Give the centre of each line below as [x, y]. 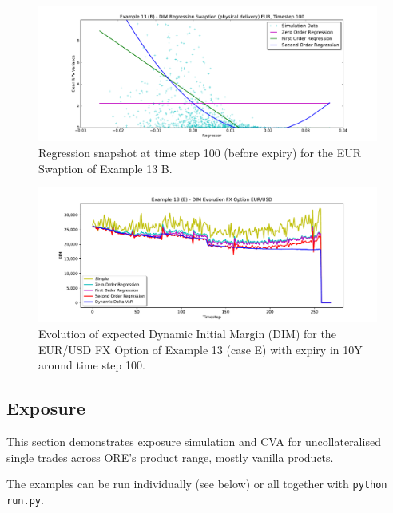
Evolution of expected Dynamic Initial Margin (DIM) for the [187, 334]
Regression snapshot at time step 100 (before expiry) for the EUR [200, 152]
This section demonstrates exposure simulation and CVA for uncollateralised [194, 442]
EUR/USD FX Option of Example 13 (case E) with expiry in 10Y [200, 349]
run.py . [25, 499]
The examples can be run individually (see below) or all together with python [197, 484]
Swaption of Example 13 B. [105, 168]
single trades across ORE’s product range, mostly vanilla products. [170, 457]
